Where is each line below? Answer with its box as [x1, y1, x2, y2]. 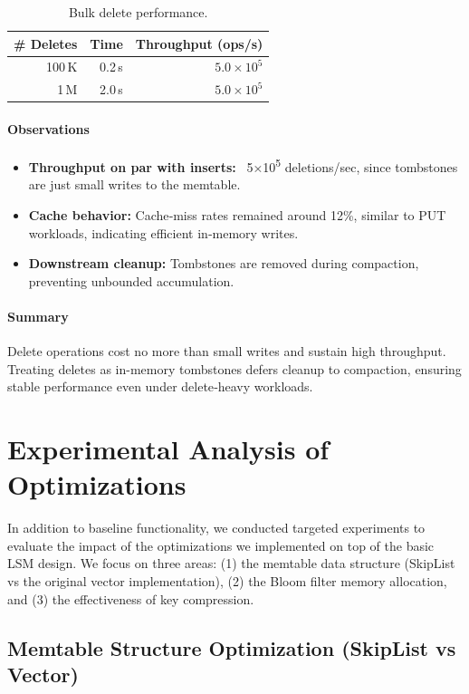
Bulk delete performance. [68, 3, 208, 21]
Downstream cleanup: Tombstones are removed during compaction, [28, 254, 419, 273]
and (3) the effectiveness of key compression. [7, 589, 254, 608]
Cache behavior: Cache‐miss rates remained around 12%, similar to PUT [28, 206, 446, 225]
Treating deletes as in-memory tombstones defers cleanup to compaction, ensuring [7, 359, 462, 378]
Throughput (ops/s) [135, 34, 263, 53]
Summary [7, 306, 69, 325]
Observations [7, 119, 90, 138]
